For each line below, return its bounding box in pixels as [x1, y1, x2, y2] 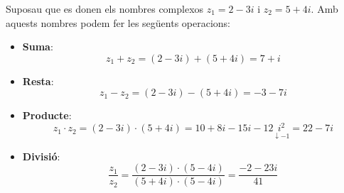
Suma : [22, 39, 53, 54]
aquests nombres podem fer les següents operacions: [6, 15, 231, 30]
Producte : [22, 108, 72, 123]
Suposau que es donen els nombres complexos [6, 1, 204, 16]
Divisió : [22, 148, 60, 163]
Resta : [22, 73, 54, 88]
